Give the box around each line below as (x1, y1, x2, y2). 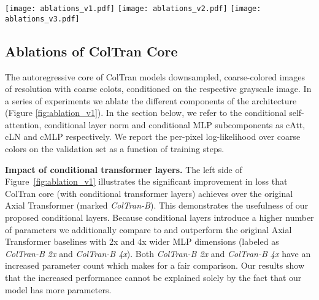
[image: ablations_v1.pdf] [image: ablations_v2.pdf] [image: (5, 4, 261, 13)
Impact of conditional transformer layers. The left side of (5, 163, 242, 175)
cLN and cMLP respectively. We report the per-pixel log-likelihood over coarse (5, 130, 301, 143)
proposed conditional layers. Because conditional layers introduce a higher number (5, 211, 314, 224)
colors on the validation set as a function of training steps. (5, 142, 225, 155)
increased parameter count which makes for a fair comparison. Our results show (5, 259, 305, 272)
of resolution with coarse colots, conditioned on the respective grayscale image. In (5, 82, 312, 95)
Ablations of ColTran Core (5, 41, 178, 60)
